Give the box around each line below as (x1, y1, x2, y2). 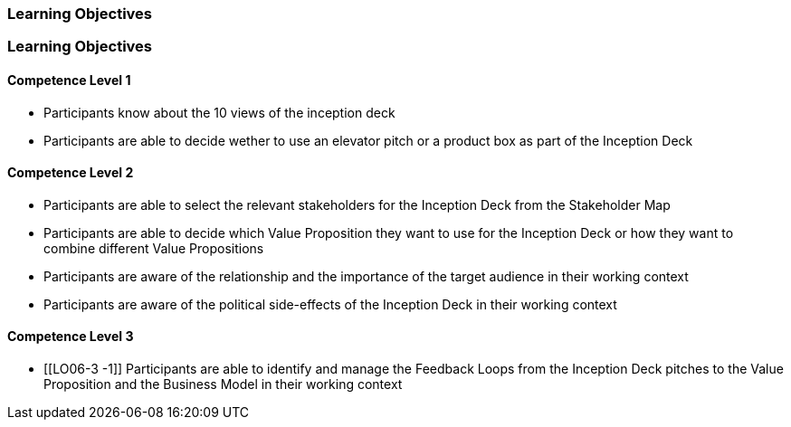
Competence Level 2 (7, 165, 134, 181)
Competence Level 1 (7, 71, 131, 88)
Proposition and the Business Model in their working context (43, 376, 403, 393)
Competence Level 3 (7, 328, 134, 345)
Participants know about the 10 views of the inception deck (43, 104, 395, 120)
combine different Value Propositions (43, 240, 264, 256)
